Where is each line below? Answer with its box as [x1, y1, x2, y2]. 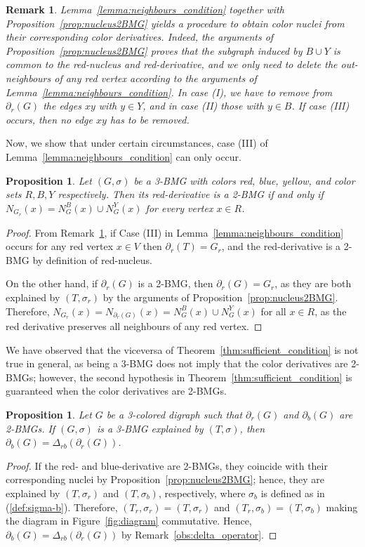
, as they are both [274, 276, 352, 291]
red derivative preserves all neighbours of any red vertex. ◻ [6, 319, 263, 334]
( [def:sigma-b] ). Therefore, [6, 499, 118, 514]
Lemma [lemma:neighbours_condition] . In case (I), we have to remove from [6, 84, 333, 99]
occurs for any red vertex [6, 239, 114, 253]
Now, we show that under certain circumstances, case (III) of [6, 136, 268, 150]
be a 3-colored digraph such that [106, 407, 243, 422]
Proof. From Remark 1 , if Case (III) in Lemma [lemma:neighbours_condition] [6, 225, 344, 239]
